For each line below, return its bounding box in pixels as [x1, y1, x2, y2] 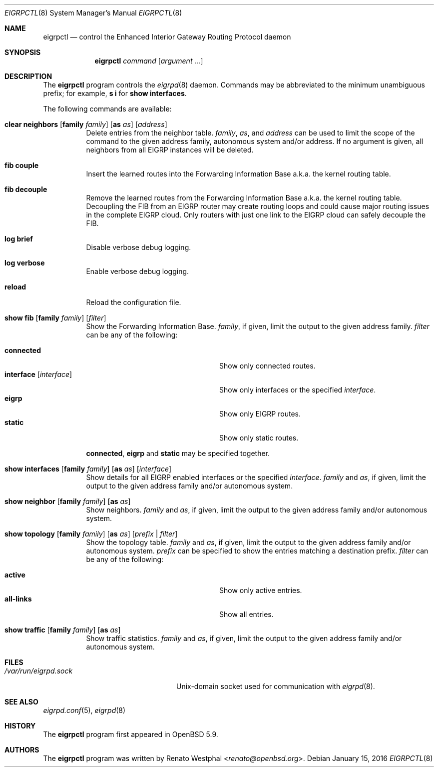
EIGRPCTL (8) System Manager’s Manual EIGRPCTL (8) [4, 8, 182, 17]
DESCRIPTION [4, 72, 52, 80]
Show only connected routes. [219, 361, 316, 370]
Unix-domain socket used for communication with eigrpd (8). [176, 682, 375, 690]
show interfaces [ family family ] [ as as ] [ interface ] [4, 464, 172, 473]
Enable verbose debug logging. [86, 267, 189, 275]
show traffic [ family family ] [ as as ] [4, 625, 121, 634]
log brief [4, 234, 33, 243]
